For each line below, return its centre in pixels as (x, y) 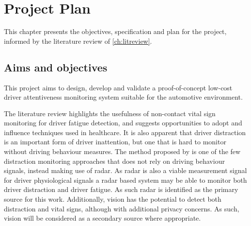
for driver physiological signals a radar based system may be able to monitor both (125, 180)
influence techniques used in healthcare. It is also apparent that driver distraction (125, 132)
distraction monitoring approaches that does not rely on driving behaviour (114, 161)
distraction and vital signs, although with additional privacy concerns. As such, (122, 208)
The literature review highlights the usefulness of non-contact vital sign (110, 113)
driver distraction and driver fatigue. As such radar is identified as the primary (121, 189)
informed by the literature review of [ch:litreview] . (78, 41)
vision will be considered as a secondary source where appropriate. (102, 218)
